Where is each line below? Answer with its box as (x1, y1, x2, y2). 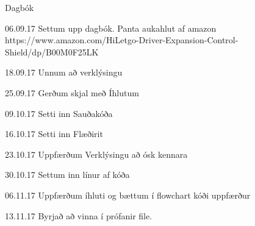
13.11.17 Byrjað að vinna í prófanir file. (5, 209, 153, 222)
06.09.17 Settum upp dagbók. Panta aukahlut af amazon (5, 21, 217, 34)
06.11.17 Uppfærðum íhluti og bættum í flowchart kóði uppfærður (5, 188, 251, 201)
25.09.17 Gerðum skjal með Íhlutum (5, 86, 139, 99)
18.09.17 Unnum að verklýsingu (5, 66, 123, 79)
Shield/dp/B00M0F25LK (5, 45, 99, 58)
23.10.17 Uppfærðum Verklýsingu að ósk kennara (5, 147, 188, 160)
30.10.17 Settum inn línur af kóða (5, 168, 130, 181)
